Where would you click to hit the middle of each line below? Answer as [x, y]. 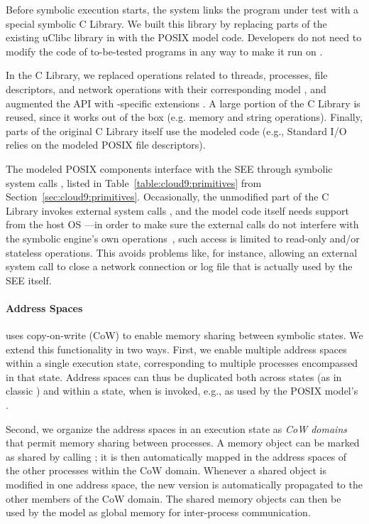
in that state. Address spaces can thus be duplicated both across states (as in [174, 376]
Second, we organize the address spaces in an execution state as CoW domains [177, 428]
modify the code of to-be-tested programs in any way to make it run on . [164, 51]
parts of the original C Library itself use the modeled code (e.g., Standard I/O [176, 130]
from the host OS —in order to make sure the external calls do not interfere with [182, 224]
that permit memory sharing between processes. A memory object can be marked [183, 443]
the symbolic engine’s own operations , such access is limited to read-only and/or [183, 238]
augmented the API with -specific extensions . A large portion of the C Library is [183, 103]
